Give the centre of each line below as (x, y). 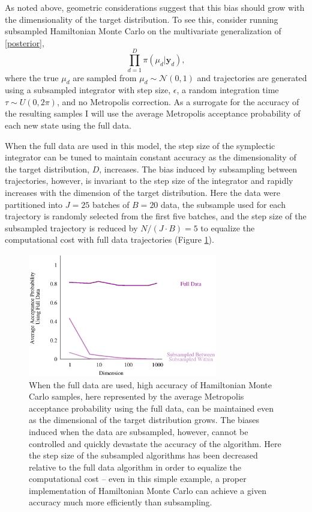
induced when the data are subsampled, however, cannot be (139, 431)
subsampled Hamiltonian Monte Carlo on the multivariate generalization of (143, 31)
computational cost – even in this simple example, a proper (138, 479)
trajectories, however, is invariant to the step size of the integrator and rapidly (149, 181)
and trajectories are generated (252, 77)
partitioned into (34, 204)
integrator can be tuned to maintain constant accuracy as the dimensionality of (151, 157)
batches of (111, 204)
